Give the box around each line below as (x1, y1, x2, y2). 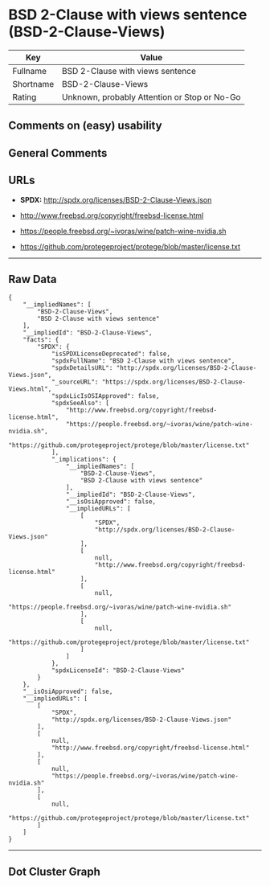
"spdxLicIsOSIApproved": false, (51, 392, 160, 400)
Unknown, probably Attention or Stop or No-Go (61, 91, 241, 102)
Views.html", (8, 385, 52, 393)
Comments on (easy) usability (8, 119, 162, 133)
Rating (12, 91, 37, 102)
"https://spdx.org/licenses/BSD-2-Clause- (101, 378, 247, 387)
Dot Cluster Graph (8, 864, 100, 878)
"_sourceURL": (51, 378, 99, 387)
